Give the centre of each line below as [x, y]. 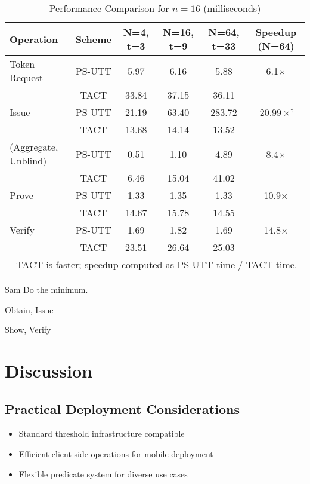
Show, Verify [28, 330]
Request [26, 77]
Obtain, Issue [29, 309]
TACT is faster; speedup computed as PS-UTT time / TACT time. [157, 264]
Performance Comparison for [109, 8]
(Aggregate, [34, 147]
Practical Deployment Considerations [122, 408]
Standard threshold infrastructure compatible [102, 434]
